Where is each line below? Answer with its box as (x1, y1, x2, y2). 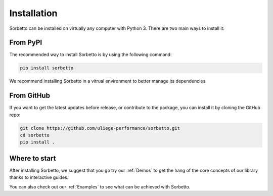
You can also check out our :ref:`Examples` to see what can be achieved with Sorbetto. (9, 183, 191, 189)
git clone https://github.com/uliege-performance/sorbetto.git (20, 125, 180, 131)
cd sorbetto (20, 132, 50, 138)
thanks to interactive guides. (9, 174, 69, 180)
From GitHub (9, 91, 51, 100)
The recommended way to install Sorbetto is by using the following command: (9, 52, 172, 58)
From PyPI (9, 38, 42, 47)
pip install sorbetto (20, 65, 74, 71)
